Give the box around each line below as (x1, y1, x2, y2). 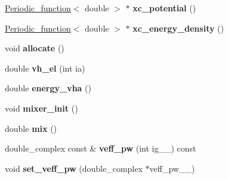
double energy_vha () (5, 82, 92, 94)
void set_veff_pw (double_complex (5, 162, 143, 174)
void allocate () (5, 42, 64, 54)
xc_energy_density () (133, 21, 224, 34)
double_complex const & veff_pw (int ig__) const (5, 142, 196, 155)
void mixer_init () (5, 101, 78, 114)
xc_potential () (133, 2, 196, 14)
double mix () (5, 122, 57, 134)
